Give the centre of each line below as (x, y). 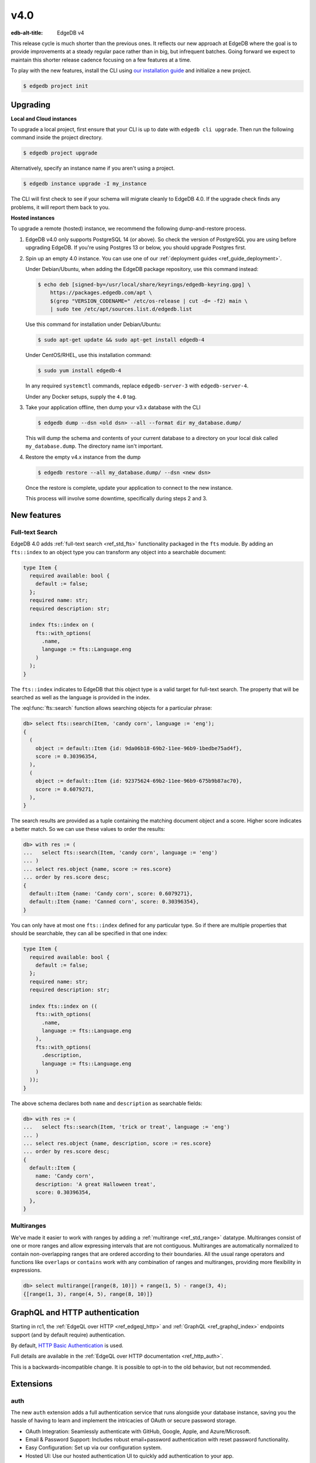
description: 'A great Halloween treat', (96, 1184)
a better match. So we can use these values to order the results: (88, 829)
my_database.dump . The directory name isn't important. (94, 446)
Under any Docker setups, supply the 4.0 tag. (81, 396)
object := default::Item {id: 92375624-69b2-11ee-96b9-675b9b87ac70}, (139, 781)
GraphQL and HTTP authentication (75, 1313)
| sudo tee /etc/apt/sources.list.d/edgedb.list (121, 309)
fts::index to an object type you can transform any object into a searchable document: (118, 552)
